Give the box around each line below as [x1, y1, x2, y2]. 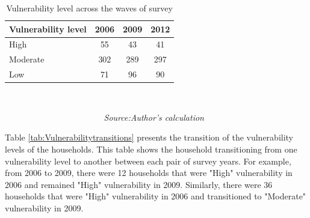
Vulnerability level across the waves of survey [6, 2, 173, 14]
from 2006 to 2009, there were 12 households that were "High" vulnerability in [5, 166, 293, 179]
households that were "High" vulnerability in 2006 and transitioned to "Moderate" [5, 190, 306, 202]
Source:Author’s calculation [104, 111, 204, 123]
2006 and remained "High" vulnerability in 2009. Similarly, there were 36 [5, 178, 273, 190]
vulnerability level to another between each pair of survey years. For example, [5, 154, 291, 167]
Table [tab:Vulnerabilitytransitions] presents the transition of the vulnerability [5, 131, 294, 144]
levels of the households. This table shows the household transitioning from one [5, 143, 297, 155]
